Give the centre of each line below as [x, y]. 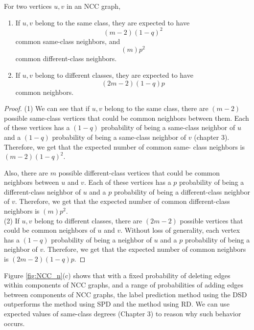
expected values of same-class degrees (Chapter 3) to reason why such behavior [123, 314]
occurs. [14, 323]
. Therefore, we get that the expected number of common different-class [122, 201]
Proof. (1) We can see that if [47, 108]
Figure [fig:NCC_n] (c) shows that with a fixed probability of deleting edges [117, 275]
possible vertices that [211, 220]
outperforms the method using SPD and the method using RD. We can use [117, 304]
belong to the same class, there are [156, 108]
